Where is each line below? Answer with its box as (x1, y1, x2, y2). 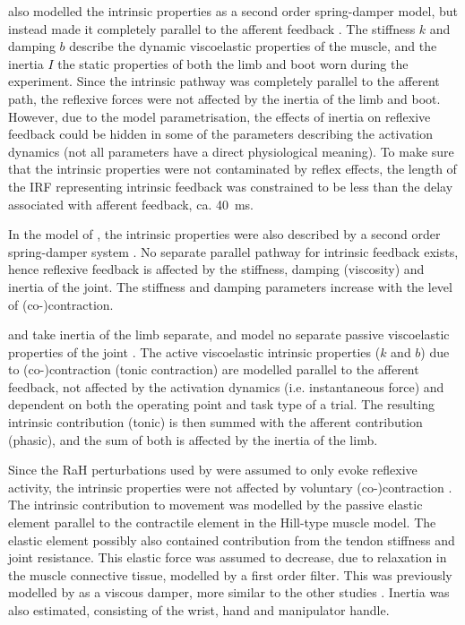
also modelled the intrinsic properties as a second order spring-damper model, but (8, 2, 459, 20)
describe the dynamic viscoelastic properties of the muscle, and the (69, 37, 437, 56)
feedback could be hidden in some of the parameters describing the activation (8, 124, 434, 143)
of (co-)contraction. (8, 295, 114, 313)
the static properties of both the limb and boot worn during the (57, 54, 409, 73)
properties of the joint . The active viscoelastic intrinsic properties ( (8, 342, 381, 361)
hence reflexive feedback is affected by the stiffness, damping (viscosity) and (8, 260, 425, 278)
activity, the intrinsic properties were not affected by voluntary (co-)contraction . (8, 477, 452, 496)
